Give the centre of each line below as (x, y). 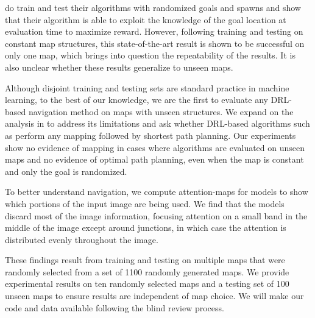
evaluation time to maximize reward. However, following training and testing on (154, 31)
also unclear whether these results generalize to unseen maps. (119, 67)
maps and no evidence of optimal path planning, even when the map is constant (154, 159)
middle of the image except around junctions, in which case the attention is (146, 228)
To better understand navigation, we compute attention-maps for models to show (157, 192)
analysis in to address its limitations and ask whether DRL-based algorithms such (157, 123)
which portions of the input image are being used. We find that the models (145, 203)
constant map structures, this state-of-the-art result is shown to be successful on (155, 43)
